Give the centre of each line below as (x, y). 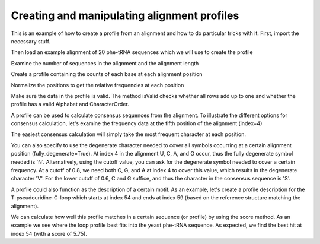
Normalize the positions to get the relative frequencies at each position (97, 85)
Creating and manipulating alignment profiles (125, 15)
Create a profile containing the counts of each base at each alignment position (107, 74)
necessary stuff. (31, 41)
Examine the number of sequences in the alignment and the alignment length (105, 63)
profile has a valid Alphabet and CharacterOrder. (70, 104)
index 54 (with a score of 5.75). (49, 233)
